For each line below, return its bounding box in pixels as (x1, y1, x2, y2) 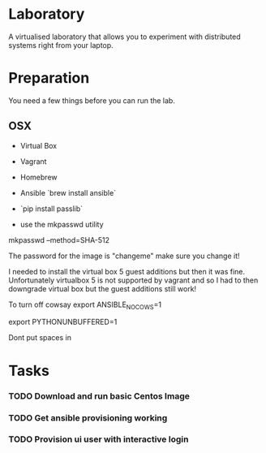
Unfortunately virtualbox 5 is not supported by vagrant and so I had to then (8, 275, 259, 285)
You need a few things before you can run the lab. (8, 95, 176, 106)
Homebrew (19, 172, 58, 182)
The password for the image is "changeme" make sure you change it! (8, 251, 241, 261)
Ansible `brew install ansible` (19, 188, 116, 197)
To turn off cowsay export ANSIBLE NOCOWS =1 (8, 300, 162, 311)
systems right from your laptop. (8, 40, 114, 50)
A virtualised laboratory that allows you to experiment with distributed (8, 32, 241, 41)
